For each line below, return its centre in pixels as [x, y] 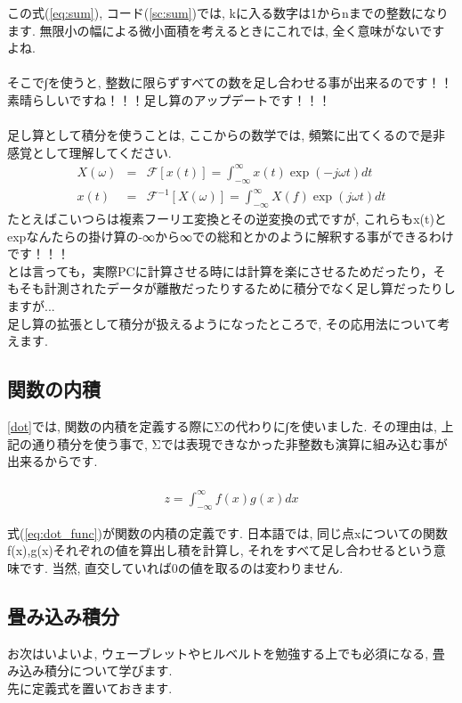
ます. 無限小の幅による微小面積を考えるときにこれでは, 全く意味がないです [226, 30]
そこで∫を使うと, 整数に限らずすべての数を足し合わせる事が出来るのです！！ [230, 82]
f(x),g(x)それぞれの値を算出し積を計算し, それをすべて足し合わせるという [220, 550]
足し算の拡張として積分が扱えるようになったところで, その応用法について [223, 323]
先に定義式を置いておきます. [90, 687]
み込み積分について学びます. [90, 670]
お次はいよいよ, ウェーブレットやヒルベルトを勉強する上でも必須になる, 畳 [226, 653]
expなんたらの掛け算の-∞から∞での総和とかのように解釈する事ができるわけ [231, 236]
